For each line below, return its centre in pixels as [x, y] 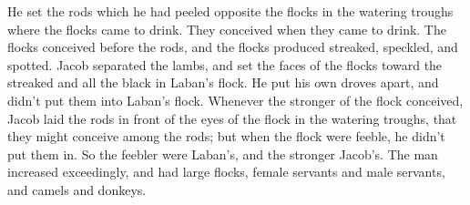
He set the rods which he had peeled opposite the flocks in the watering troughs [230, 11]
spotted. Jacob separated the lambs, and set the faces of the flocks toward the [225, 64]
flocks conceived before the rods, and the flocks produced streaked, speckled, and [233, 47]
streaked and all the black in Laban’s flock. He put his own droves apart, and [223, 82]
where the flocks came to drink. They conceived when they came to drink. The [227, 29]
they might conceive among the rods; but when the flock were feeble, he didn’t [226, 136]
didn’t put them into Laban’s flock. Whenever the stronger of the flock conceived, [235, 100]
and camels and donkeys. [77, 189]
